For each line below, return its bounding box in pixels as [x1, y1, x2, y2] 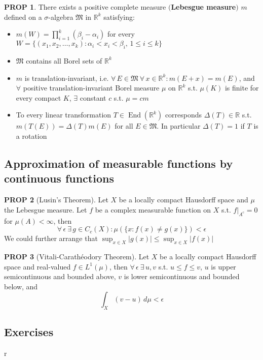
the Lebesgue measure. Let [4, 204, 87, 215]
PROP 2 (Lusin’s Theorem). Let [4, 194, 108, 205]
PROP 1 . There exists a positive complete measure [4, 2, 166, 12]
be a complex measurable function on [95, 204, 211, 215]
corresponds [165, 109, 202, 120]
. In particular [157, 121, 201, 131]
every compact [16, 92, 61, 103]
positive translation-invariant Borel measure [23, 82, 160, 93]
